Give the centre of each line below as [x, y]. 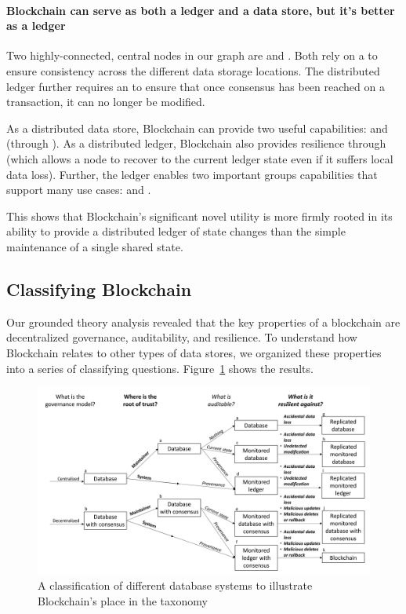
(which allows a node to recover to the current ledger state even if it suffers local [200, 158]
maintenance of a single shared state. [95, 246]
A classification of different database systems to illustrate [175, 585]
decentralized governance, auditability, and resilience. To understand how [182, 337]
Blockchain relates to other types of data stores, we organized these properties [194, 352]
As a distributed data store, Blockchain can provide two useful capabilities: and [197, 128]
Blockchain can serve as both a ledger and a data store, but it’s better [201, 10]
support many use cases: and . [79, 190]
